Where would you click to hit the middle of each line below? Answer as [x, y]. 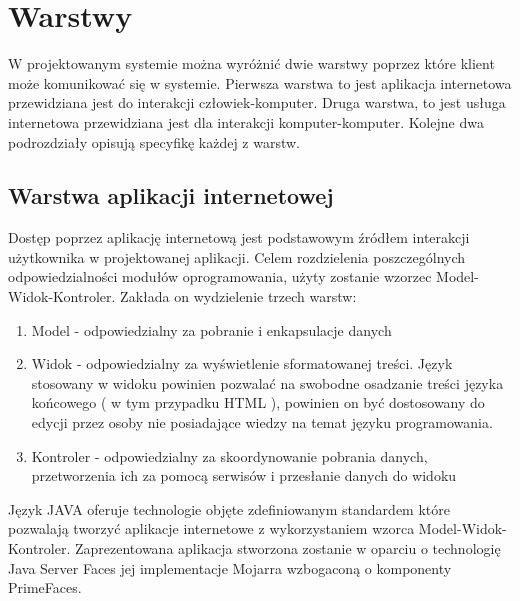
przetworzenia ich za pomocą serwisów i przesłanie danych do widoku [244, 475]
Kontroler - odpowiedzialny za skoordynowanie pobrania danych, [229, 455]
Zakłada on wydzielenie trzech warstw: [238, 296]
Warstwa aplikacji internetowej [171, 195]
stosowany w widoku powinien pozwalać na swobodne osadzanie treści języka [267, 382]
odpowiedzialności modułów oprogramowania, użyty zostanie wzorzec [220, 276]
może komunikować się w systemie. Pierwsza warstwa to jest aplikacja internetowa [260, 82]
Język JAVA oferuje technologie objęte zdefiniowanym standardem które [229, 508]
